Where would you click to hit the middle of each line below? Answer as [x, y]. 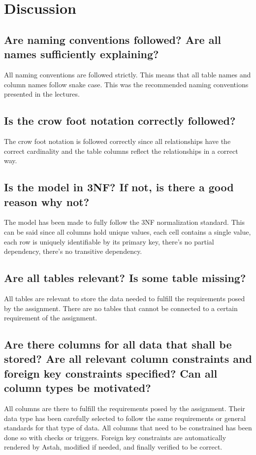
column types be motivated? [78, 388]
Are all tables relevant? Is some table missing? [125, 278]
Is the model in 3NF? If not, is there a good [119, 187]
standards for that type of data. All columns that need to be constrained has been [128, 428]
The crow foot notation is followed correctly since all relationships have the [117, 141]
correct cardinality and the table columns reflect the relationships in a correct [121, 151]
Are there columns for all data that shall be [118, 344]
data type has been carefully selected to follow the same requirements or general [125, 418]
